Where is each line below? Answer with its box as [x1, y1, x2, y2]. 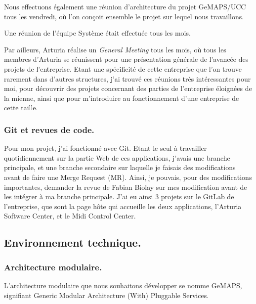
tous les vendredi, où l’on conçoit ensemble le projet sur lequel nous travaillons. [4, 11, 244, 21]
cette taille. [4, 102, 38, 113]
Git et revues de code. [4, 123, 94, 135]
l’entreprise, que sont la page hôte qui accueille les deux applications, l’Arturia [4, 201, 242, 211]
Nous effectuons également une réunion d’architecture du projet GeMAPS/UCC [4, 1, 246, 11]
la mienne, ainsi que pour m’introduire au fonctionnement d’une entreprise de [4, 92, 239, 103]
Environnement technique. [4, 235, 141, 250]
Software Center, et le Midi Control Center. [4, 211, 136, 221]
